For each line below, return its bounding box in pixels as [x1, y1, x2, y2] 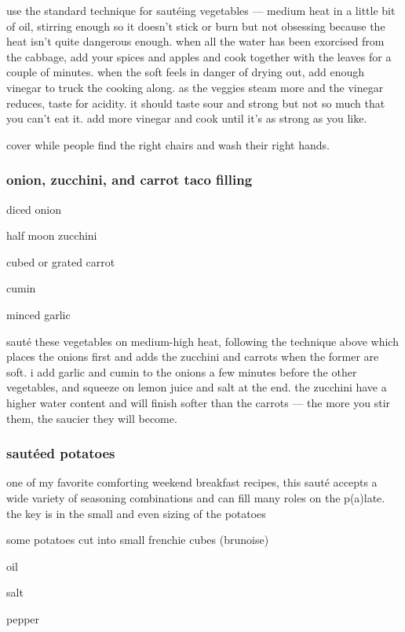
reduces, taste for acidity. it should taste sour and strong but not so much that [6, 94, 385, 111]
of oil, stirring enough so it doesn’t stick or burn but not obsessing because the [6, 17, 385, 34]
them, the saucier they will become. [6, 410, 177, 426]
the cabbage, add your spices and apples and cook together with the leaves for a [6, 48, 392, 64]
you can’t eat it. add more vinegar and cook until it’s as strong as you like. [6, 110, 367, 127]
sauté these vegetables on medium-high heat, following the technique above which [6, 333, 399, 349]
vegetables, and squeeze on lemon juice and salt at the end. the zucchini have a [6, 379, 387, 395]
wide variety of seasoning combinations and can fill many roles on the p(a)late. [6, 489, 385, 505]
